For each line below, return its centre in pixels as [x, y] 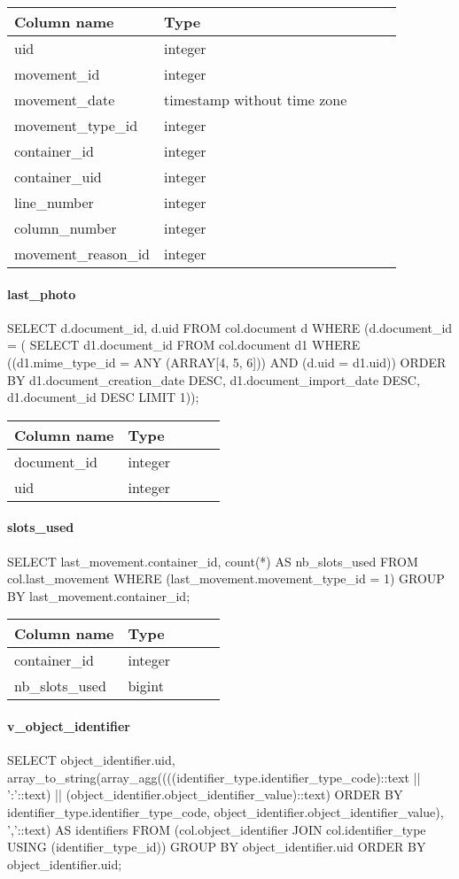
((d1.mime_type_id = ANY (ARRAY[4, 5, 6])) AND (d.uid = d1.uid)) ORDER [227, 362]
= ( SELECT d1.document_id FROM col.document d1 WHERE [184, 345]
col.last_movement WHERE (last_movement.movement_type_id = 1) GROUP [226, 578]
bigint [146, 686]
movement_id [57, 74]
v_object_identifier [69, 725]
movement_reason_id [82, 254]
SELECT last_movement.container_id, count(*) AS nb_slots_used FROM [213, 561]
